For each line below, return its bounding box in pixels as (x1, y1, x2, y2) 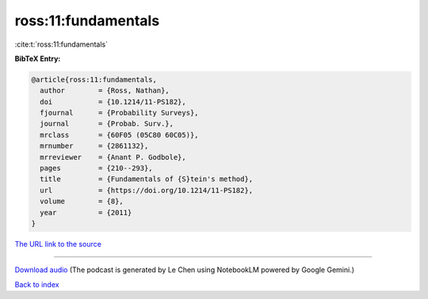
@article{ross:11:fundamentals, (31, 75, 158, 84)
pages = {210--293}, (40, 164, 154, 173)
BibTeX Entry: (14, 54, 61, 63)
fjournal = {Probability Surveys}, (40, 108, 199, 118)
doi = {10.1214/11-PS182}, (40, 97, 186, 106)
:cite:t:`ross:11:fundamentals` (14, 40, 109, 49)
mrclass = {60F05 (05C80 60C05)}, (40, 131, 199, 139)
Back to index (14, 279, 59, 289)
